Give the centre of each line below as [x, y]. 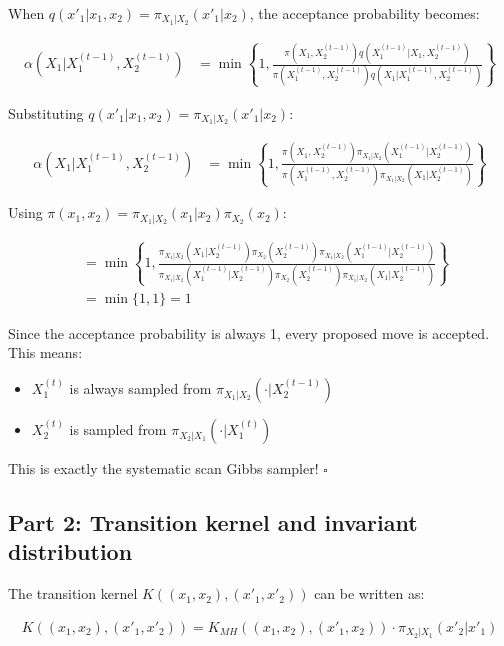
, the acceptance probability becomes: [364, 13]
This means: [45, 352]
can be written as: [369, 593]
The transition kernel [73, 593]
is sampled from [118, 429]
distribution [70, 551]
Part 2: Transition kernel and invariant [213, 522]
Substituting [46, 112]
